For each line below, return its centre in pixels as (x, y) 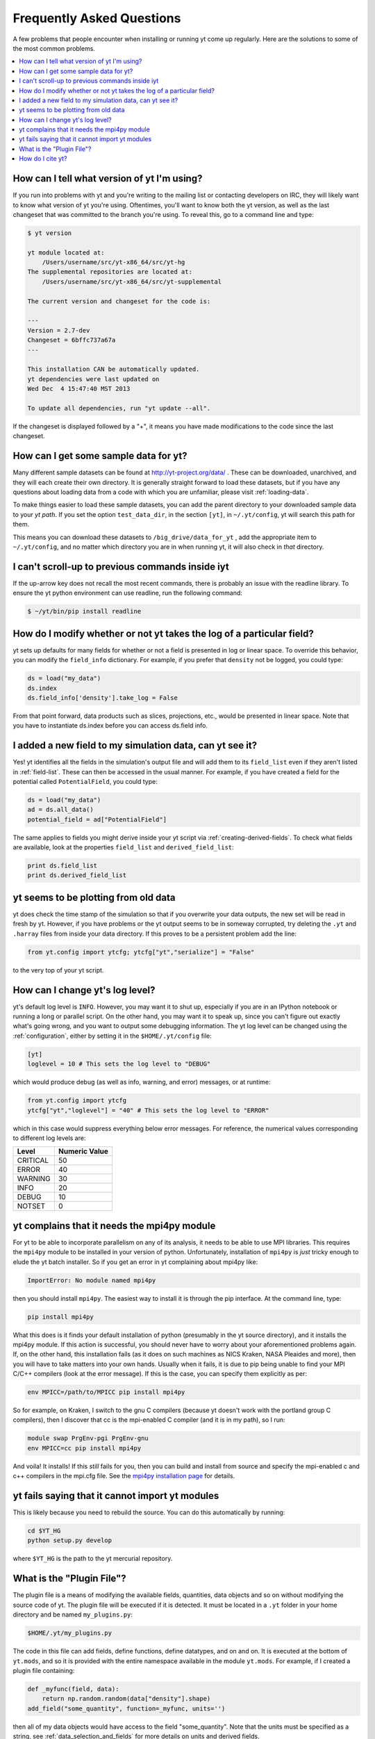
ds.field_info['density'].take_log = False (103, 698)
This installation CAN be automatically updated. (114, 369)
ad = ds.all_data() (60, 810)
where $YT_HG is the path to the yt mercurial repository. (93, 1559)
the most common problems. (54, 48)
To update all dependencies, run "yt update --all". (119, 408)
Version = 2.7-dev (59, 330)
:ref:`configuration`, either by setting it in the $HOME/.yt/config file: (112, 1036)
